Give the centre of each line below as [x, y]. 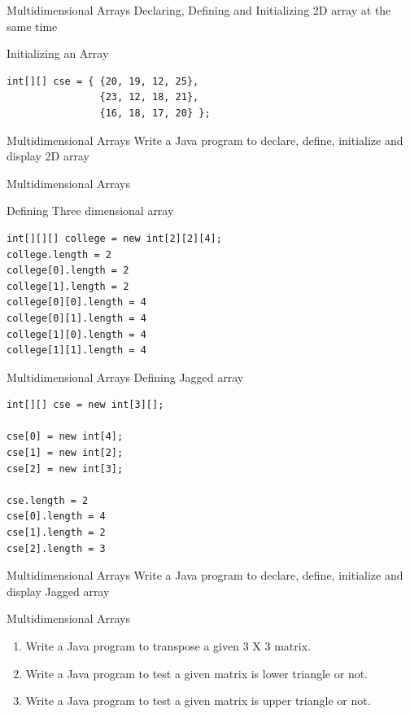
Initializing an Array [58, 53]
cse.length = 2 [48, 500]
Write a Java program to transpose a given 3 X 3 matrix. [168, 646]
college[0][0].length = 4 [76, 302]
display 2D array [48, 156]
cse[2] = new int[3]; [65, 469]
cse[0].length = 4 [56, 517]
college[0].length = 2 [68, 271]
